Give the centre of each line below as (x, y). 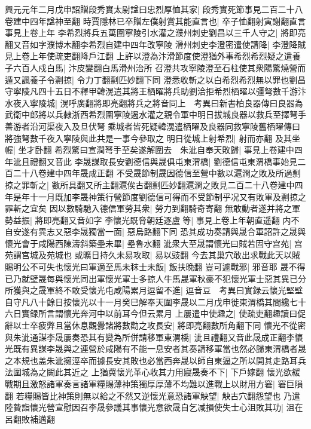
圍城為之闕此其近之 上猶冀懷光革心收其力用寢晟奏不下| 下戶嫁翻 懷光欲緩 (156, 372)
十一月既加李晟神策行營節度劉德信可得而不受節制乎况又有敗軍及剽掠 (164, 196)
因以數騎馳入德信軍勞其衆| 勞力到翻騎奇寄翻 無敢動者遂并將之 (170, 208)
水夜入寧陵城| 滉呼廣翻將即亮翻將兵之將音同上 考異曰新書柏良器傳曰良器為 (154, 102)
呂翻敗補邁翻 (30, 419)
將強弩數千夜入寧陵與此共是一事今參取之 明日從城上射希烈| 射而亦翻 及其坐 (153, 138)
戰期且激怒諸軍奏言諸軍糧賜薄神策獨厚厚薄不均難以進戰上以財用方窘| (140, 384)
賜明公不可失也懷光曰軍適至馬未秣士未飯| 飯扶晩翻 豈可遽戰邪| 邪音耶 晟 (147, 267)
